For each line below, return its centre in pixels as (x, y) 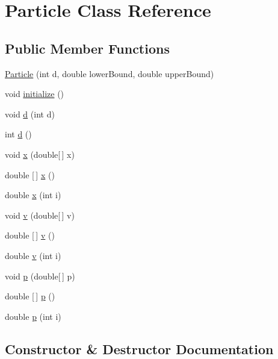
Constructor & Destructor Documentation (139, 348)
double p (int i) (33, 316)
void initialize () (35, 94)
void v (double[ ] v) (40, 215)
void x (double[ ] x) (40, 154)
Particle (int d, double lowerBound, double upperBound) (110, 73)
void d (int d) (30, 114)
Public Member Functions (87, 48)
